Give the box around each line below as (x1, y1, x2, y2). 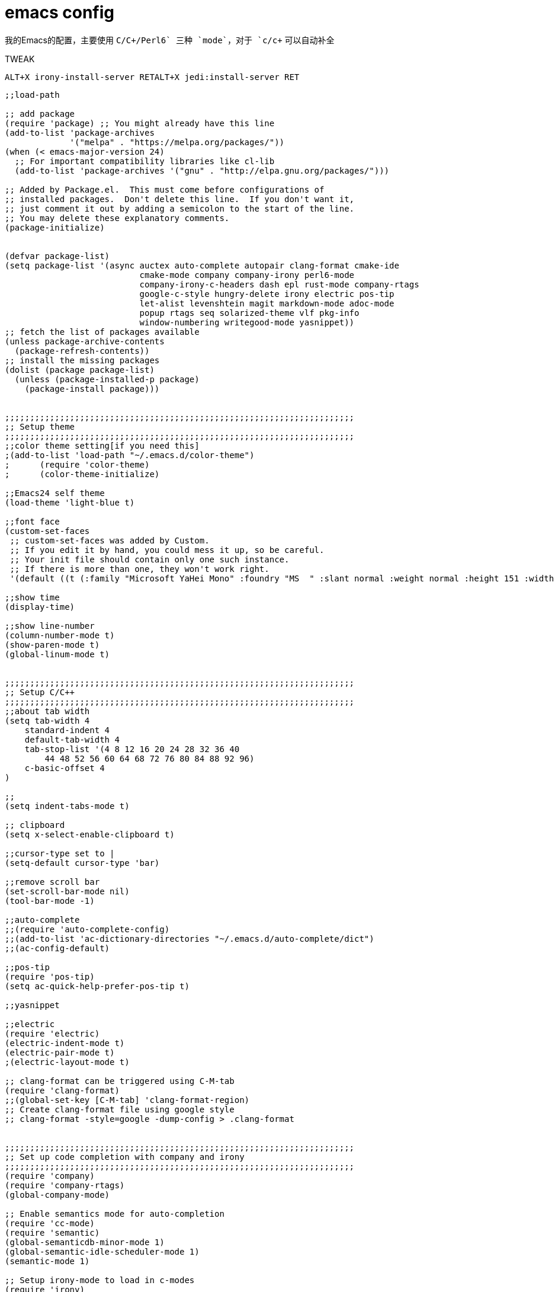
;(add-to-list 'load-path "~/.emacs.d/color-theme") (5, 450, 255, 460)
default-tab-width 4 (24, 734, 120, 744)
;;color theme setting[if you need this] (5, 440, 200, 450)
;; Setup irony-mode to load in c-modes (5, 1275, 195, 1285)
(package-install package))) (24, 383, 160, 394)
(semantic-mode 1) (5, 1256, 90, 1266)
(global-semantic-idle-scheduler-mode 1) (5, 1246, 200, 1256)
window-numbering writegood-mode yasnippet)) (139, 317, 355, 327)
